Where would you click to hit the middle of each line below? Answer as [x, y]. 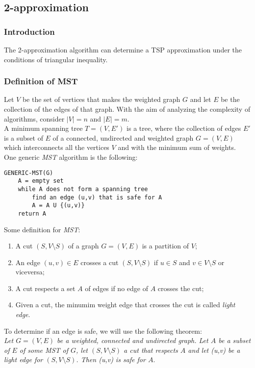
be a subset [235, 340]
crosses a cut [100, 262]
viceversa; [30, 272]
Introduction [29, 31]
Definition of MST [41, 81]
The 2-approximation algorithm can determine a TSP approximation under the [123, 49]
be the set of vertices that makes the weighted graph [101, 99]
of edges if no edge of [116, 288]
